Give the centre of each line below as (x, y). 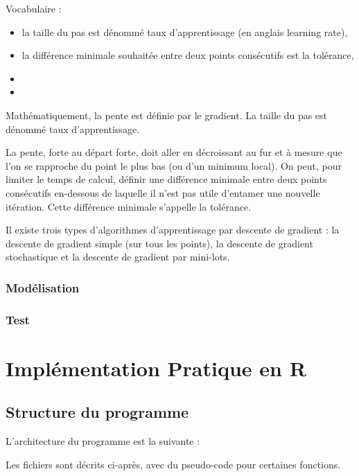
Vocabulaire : (34, 8)
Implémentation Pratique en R (156, 368)
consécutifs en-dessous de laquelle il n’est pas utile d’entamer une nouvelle (163, 192)
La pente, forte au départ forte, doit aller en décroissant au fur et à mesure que (174, 152)
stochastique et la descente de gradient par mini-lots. (118, 257)
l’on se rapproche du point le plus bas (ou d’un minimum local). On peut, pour (174, 165)
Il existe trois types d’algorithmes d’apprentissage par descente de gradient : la (173, 230)
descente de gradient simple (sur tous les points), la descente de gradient (159, 243)
